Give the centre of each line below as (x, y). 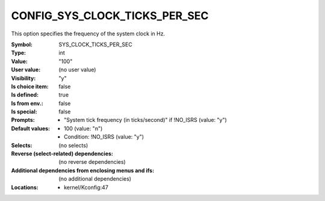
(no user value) (77, 70)
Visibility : (23, 78)
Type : (19, 53)
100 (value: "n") (83, 128)
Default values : (31, 128)
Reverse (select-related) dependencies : (62, 154)
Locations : (25, 187)
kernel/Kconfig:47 (86, 187)
